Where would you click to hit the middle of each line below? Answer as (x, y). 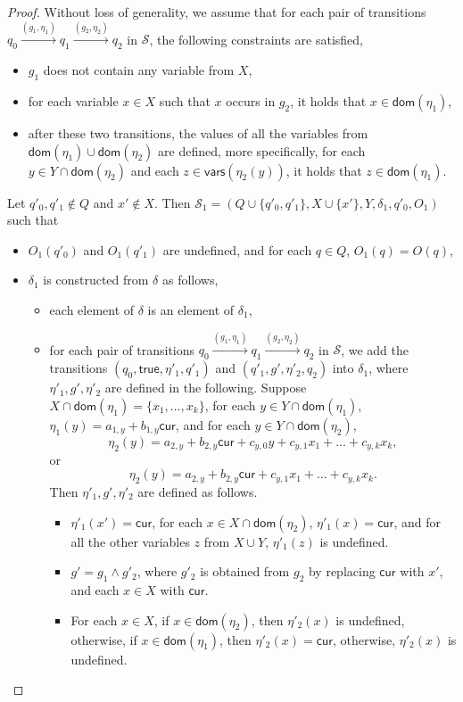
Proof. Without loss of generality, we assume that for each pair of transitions (217, 12)
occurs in (251, 100)
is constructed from (96, 280)
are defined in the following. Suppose (206, 388)
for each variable (73, 100)
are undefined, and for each (237, 249)
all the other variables (130, 541)
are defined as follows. (198, 491)
